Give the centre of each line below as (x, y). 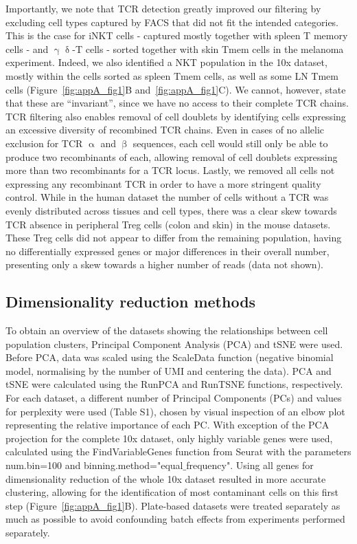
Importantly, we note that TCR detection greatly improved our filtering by (163, 8)
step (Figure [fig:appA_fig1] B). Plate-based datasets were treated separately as (173, 505)
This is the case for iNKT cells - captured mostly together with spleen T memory (177, 35)
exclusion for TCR (44, 143)
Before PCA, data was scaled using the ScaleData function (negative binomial (170, 357)
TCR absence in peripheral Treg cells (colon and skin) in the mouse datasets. (168, 224)
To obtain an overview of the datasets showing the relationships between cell (167, 330)
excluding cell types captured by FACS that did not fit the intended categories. (172, 22)
